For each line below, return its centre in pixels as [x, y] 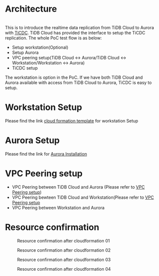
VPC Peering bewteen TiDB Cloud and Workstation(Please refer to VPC [83, 197]
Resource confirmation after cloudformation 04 [64, 269]
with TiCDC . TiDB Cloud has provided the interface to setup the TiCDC [75, 33]
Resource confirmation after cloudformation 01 [64, 241]
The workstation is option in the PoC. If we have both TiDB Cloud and [74, 77]
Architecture [31, 9]
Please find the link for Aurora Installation [46, 154]
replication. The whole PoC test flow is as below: [53, 38]
